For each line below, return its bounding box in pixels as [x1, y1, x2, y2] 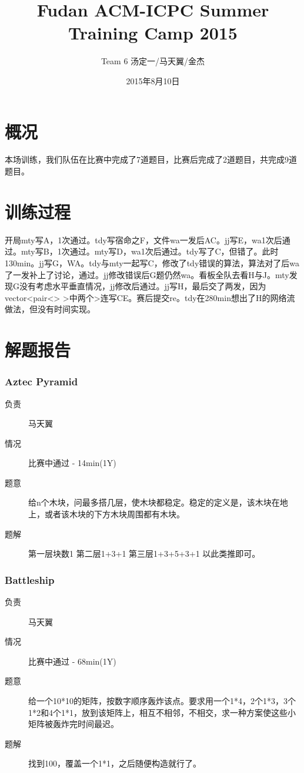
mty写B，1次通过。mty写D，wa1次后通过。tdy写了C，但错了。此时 [21, 245, 279, 257]
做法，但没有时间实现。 [5, 303, 95, 315]
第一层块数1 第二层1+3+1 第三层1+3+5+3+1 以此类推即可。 [28, 547, 260, 560]
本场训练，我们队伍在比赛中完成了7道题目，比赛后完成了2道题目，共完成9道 [5, 153, 297, 166]
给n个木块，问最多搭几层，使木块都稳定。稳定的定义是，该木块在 [28, 496, 280, 508]
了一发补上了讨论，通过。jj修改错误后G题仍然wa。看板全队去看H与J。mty [5, 268, 289, 280]
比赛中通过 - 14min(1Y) [28, 457, 116, 469]
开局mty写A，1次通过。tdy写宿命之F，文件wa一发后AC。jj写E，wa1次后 [5, 233, 282, 246]
